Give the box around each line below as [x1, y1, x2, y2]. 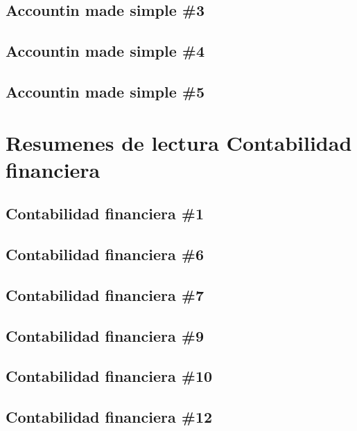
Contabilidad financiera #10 [6, 365, 213, 387]
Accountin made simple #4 [6, 40, 204, 62]
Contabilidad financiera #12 [6, 406, 213, 428]
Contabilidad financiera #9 [6, 324, 204, 346]
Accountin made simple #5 [6, 80, 204, 102]
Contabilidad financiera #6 [6, 244, 204, 265]
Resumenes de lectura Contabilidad [6, 128, 352, 156]
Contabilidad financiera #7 [6, 284, 204, 305]
